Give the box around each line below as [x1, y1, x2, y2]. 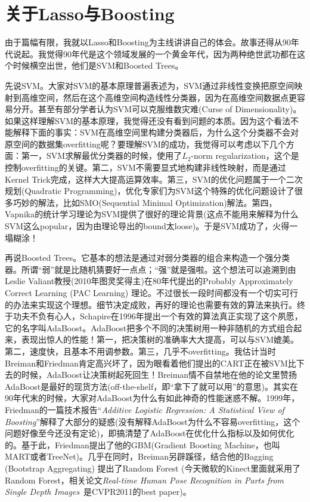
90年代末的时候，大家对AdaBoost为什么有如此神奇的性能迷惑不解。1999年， [5, 392, 300, 404]
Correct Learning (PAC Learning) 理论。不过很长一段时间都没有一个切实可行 [5, 287, 298, 298]
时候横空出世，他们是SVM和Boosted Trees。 [13, 59, 184, 72]
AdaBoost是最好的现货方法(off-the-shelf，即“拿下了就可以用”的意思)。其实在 [5, 380, 298, 392]
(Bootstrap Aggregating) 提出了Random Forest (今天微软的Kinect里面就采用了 [5, 461, 300, 474]
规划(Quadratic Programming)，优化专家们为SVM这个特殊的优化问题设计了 [5, 184, 294, 197]
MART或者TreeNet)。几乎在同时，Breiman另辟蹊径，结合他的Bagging [5, 450, 274, 463]
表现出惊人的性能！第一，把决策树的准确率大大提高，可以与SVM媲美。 [21, 333, 299, 346]
